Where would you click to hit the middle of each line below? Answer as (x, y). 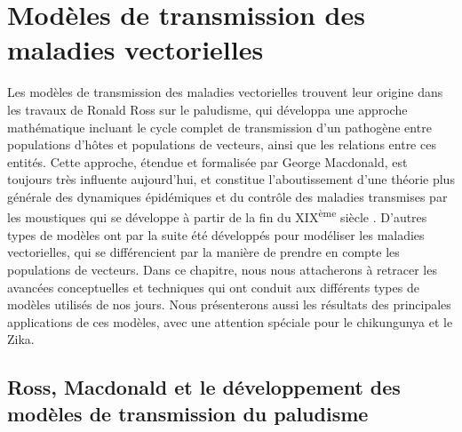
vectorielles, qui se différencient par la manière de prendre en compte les (203, 252)
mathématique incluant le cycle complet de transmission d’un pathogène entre (219, 127)
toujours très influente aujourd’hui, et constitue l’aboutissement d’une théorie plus (231, 179)
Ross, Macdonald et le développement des (204, 387)
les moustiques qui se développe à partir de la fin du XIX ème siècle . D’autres (217, 216)
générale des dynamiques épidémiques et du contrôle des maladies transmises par (227, 196)
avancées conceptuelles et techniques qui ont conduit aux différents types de (213, 287)
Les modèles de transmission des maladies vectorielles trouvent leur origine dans (225, 92)
